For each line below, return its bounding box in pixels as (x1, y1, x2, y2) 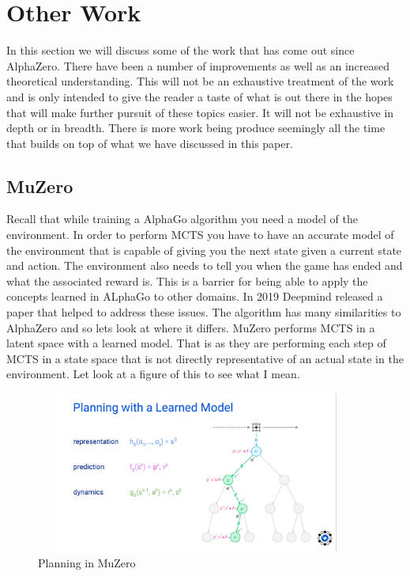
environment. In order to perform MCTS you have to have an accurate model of (6, 226, 394, 243)
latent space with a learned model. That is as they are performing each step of (6, 335, 386, 351)
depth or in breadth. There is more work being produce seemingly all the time (6, 119, 386, 136)
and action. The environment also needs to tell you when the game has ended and (6, 257, 403, 274)
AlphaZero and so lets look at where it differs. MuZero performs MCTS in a (6, 319, 375, 335)
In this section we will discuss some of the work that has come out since (6, 42, 355, 59)
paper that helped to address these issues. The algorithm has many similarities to (6, 304, 401, 320)
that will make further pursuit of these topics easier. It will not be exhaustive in (6, 104, 394, 120)
